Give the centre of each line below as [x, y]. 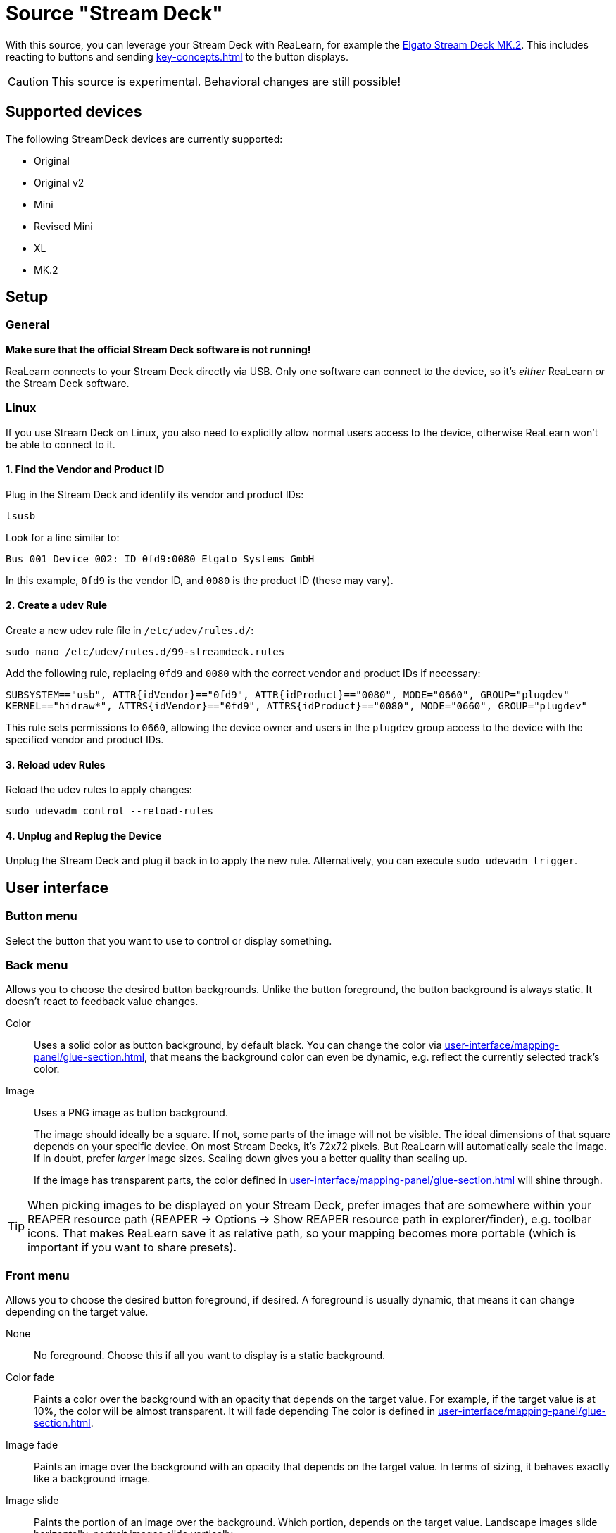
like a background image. [92, 1479]
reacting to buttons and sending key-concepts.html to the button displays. [177, 56]
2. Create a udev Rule [57, 605]
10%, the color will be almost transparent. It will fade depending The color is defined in [235, 1411]
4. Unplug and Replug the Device [84, 835]
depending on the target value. [77, 1312]
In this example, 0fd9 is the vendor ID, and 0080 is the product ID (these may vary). [200, 580]
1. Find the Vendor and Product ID [85, 469]
